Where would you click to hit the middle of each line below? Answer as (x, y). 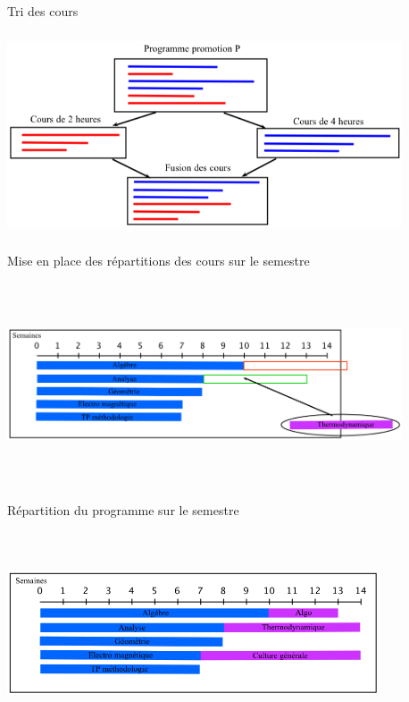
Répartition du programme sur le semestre (123, 509)
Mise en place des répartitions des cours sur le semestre (159, 260)
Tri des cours (43, 11)
